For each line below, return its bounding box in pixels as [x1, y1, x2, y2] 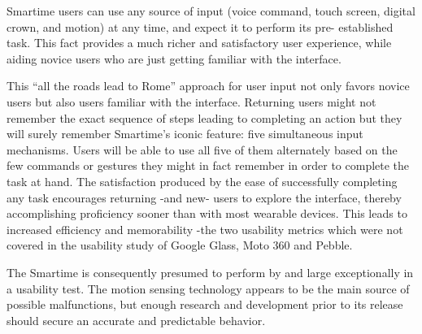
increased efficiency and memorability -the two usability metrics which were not [7, 220, 403, 237]
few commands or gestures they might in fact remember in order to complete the [7, 157, 410, 174]
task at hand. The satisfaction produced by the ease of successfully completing [7, 172, 398, 189]
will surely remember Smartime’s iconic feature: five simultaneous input [7, 125, 363, 142]
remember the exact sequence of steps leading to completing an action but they [7, 109, 402, 126]
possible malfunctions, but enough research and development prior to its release [7, 296, 403, 313]
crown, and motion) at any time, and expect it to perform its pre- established [7, 18, 394, 35]
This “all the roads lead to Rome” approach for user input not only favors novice [7, 77, 410, 94]
